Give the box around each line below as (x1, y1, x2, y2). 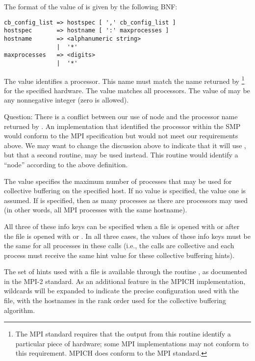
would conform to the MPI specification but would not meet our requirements (4, 130, 238, 141)
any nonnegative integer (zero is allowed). (4, 95, 129, 105)
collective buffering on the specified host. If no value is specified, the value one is (4, 185, 246, 196)
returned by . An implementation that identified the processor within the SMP (4, 121, 241, 131)
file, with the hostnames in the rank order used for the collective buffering (4, 295, 226, 306)
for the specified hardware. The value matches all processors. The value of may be (4, 85, 250, 95)
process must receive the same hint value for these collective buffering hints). (4, 250, 234, 260)
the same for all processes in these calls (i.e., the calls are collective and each (4, 240, 234, 251)
